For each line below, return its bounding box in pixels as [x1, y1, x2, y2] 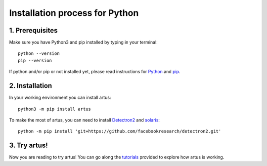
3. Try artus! [9, 141, 48, 150]
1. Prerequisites [9, 26, 58, 35]
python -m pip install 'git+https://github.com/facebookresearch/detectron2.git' [18, 128, 222, 134]
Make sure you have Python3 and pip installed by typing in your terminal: [9, 40, 158, 45]
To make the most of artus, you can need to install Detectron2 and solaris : [9, 117, 160, 123]
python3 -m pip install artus [18, 106, 91, 112]
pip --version [18, 57, 52, 63]
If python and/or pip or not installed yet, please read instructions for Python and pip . [9, 69, 180, 75]
